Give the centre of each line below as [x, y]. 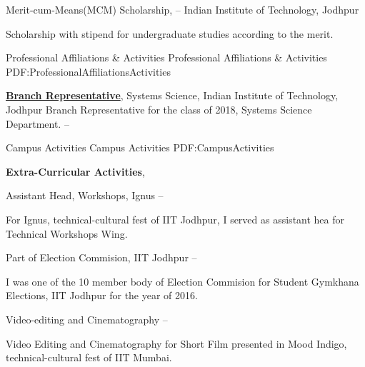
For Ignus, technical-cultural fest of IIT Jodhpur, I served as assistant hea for [175, 219]
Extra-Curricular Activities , [75, 171]
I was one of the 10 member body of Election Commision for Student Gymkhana [182, 281]
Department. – [37, 123]
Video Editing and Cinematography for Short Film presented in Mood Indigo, [176, 343]
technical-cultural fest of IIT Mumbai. [89, 357]
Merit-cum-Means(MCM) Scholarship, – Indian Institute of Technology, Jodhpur [182, 9]
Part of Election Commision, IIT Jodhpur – [101, 257]
